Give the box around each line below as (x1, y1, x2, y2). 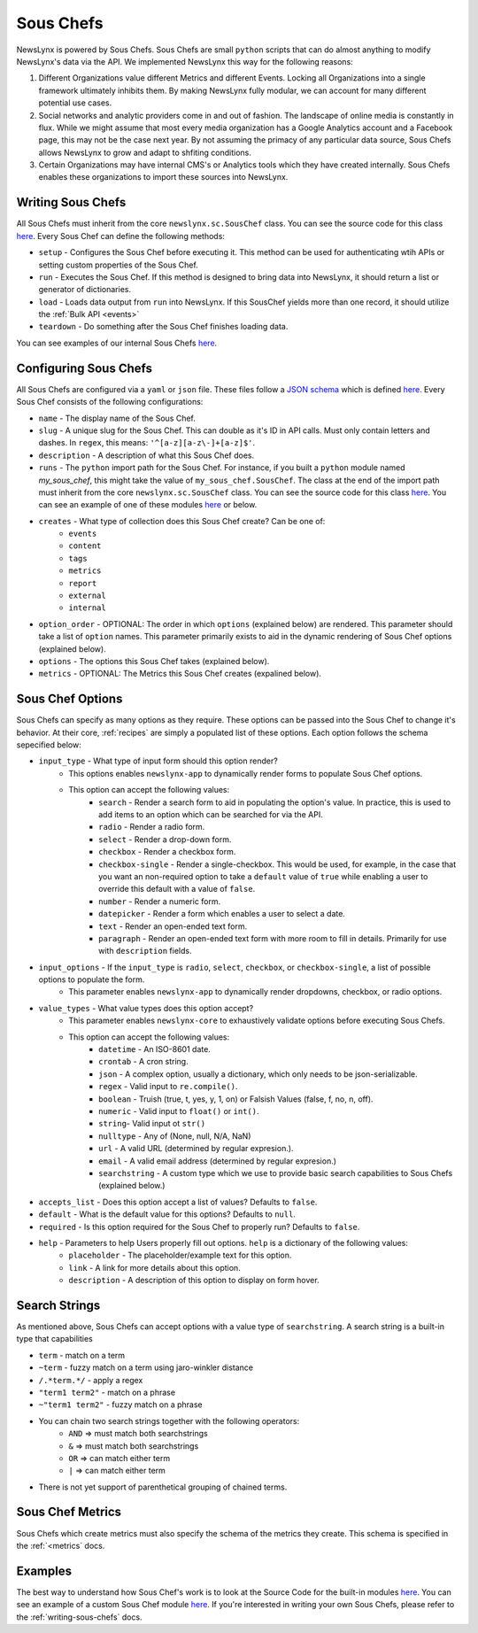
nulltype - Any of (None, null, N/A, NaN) (98, 1130, 251, 1142)
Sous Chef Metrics (16, 1505, 122, 1520)
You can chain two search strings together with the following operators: (38, 1415, 300, 1426)
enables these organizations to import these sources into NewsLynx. (38, 172, 289, 182)
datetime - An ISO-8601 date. (98, 1044, 212, 1055)
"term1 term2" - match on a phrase (38, 1387, 176, 1397)
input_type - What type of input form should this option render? (38, 755, 278, 766)
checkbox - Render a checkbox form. (98, 847, 236, 857)
